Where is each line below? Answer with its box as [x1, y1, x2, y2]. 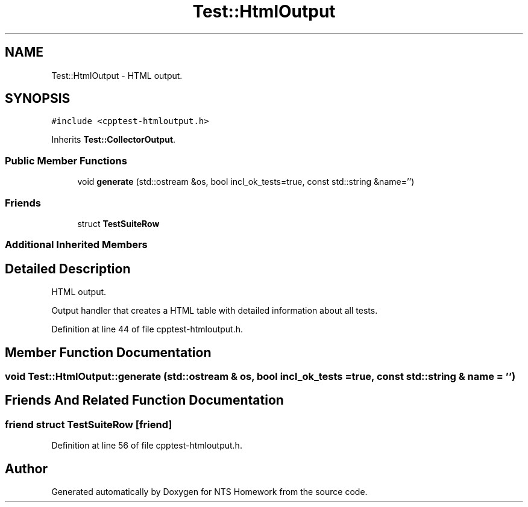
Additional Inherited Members [5, 238, 148, 251]
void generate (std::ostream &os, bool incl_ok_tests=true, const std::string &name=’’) [77, 176, 415, 187]
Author [5, 461, 48, 476]
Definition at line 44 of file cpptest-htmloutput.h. [51, 324, 244, 335]
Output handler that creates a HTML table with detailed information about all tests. [51, 305, 378, 316]
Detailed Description [5, 261, 131, 276]
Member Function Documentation [5, 344, 212, 360]
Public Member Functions [5, 154, 127, 167]
